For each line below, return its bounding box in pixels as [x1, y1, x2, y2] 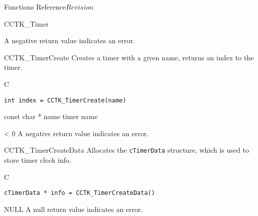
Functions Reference [4, 2, 66, 12]
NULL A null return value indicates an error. [4, 203, 143, 214]
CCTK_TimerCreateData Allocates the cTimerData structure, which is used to [4, 145, 249, 155]
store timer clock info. [4, 155, 71, 165]
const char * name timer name [4, 111, 98, 122]
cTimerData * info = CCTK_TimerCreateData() [4, 189, 155, 197]
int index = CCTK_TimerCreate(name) [4, 96, 126, 104]
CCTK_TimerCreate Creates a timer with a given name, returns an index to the [4, 52, 254, 62]
